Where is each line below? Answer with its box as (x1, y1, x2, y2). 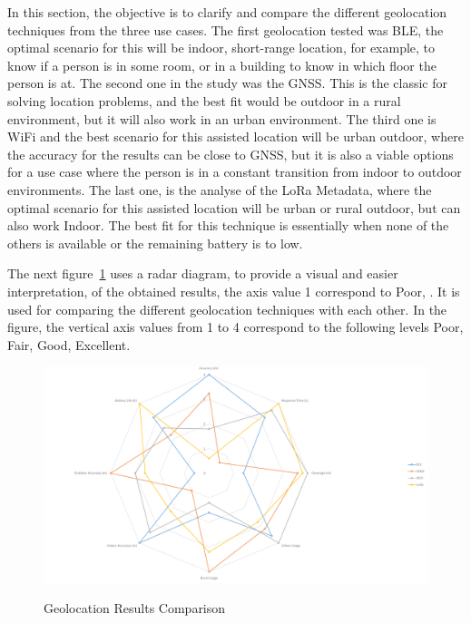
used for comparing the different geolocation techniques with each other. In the (7, 299, 447, 318)
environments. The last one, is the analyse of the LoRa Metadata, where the (7, 180, 432, 199)
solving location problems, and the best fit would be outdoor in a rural (7, 91, 401, 110)
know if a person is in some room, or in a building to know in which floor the (7, 55, 437, 74)
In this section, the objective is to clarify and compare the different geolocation (7, 3, 447, 21)
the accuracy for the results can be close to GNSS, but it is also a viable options (7, 144, 454, 163)
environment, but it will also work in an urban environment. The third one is (7, 109, 437, 128)
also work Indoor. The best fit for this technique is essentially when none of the (7, 216, 449, 235)
